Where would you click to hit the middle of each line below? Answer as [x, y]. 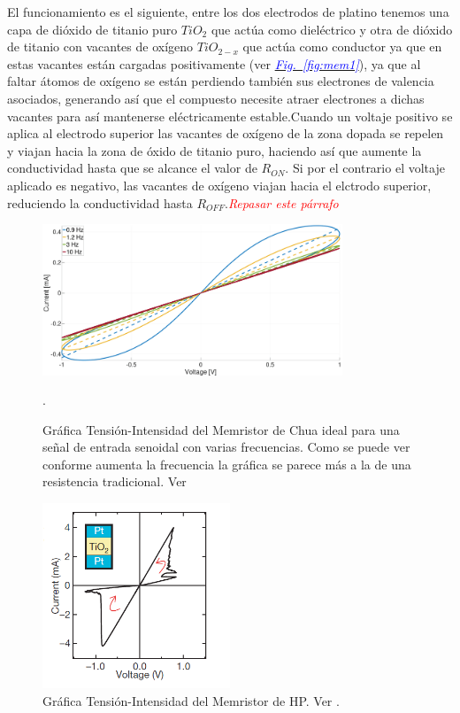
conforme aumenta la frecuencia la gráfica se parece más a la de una [227, 464]
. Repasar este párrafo [281, 202]
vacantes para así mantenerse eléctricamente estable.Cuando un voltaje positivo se [230, 116]
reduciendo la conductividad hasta [100, 202]
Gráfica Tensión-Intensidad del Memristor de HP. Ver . [191, 701]
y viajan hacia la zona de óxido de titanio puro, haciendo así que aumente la [215, 150]
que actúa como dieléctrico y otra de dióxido [332, 29]
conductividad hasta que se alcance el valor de [132, 168]
